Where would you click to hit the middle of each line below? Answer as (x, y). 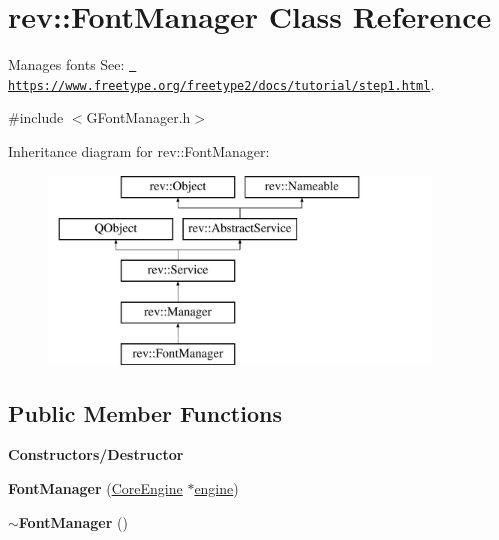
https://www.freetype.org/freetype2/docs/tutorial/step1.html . (221, 83)
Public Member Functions (145, 412)
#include (36, 117)
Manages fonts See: (66, 64)
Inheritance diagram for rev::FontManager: (139, 151)
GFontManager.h (138, 117)
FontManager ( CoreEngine (95, 487)
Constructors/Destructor (96, 454)
